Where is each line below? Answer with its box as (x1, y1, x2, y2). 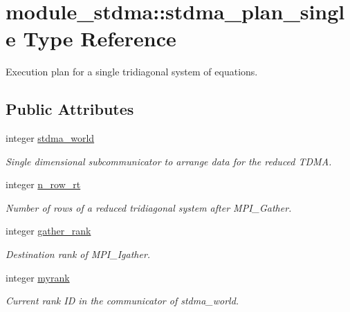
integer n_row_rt (6, 177, 81, 192)
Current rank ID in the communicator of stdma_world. (6, 293, 239, 308)
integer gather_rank (6, 223, 91, 238)
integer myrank (6, 270, 70, 284)
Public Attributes (6, 98, 134, 120)
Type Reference (23, 24, 176, 53)
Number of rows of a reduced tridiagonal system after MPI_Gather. (6, 200, 292, 214)
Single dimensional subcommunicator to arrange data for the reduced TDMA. (6, 154, 332, 168)
